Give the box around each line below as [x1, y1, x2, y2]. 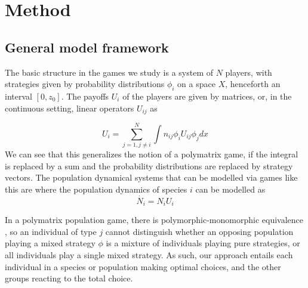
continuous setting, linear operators [5, 101, 134, 114]
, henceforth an [225, 78, 281, 90]
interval [5, 89, 32, 102]
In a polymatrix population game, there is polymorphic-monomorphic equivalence [5, 213, 303, 226]
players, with [225, 66, 272, 78]
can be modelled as [195, 182, 266, 195]
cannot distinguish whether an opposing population [105, 225, 294, 237]
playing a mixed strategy [5, 237, 96, 249]
